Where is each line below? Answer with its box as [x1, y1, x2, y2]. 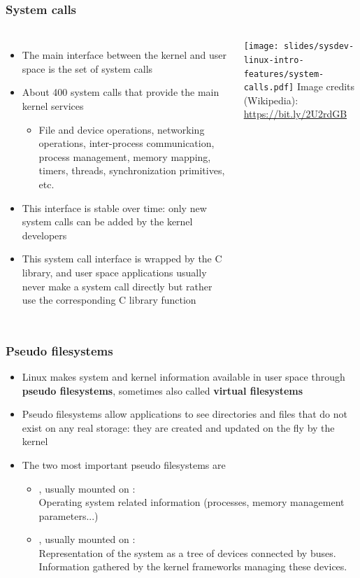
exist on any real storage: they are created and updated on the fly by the [22, 420, 335, 435]
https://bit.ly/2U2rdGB [243, 106, 347, 121]
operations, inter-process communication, [38, 136, 215, 150]
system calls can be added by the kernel [22, 214, 193, 229]
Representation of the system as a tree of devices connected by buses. [38, 545, 336, 560]
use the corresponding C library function [22, 292, 196, 307]
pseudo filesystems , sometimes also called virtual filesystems [22, 383, 303, 397]
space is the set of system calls [22, 61, 153, 76]
